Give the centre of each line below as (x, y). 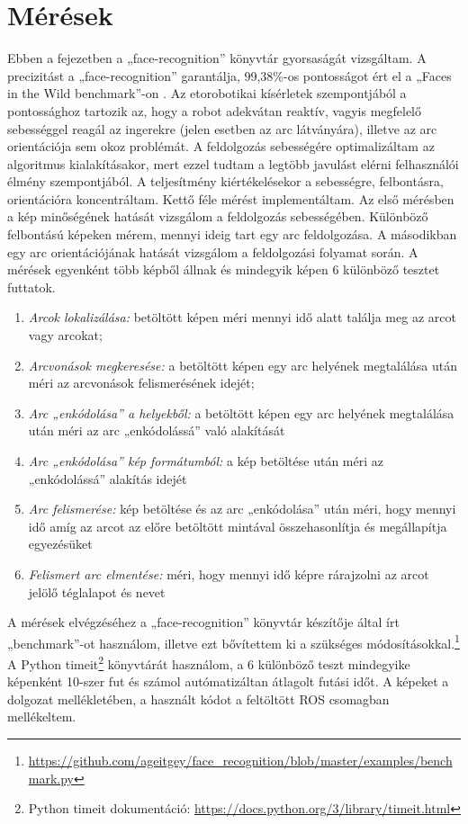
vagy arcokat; (65, 335)
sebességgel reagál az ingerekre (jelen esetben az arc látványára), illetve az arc (222, 128)
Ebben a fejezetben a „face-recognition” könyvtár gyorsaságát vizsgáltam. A (217, 58)
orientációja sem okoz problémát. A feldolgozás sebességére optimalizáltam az (221, 146)
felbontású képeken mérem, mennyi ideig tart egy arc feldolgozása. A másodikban (232, 234)
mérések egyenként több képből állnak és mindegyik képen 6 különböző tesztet (224, 269)
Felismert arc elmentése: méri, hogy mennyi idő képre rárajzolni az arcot (229, 573)
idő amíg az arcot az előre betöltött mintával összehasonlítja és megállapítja (238, 526)
